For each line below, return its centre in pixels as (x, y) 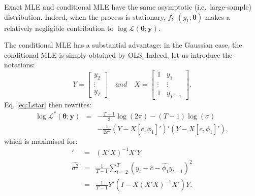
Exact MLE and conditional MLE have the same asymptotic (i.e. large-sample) (128, 7)
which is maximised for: (41, 141)
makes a (217, 16)
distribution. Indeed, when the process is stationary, (85, 16)
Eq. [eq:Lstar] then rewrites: (48, 104)
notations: (20, 65)
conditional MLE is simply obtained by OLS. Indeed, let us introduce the (118, 54)
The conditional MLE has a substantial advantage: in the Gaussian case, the (123, 45)
